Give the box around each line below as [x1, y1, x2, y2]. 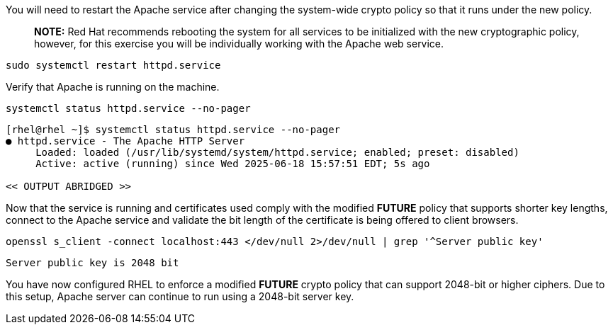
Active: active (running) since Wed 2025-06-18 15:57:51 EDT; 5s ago [35, 158, 430, 169]
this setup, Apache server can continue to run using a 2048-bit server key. [6, 290, 354, 302]
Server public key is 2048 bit [6, 257, 179, 268]
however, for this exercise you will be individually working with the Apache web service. [34, 38, 444, 50]
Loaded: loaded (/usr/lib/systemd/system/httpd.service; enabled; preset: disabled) [35, 147, 519, 158]
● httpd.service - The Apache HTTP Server [6, 135, 245, 147]
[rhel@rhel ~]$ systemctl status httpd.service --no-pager [6, 124, 341, 135]
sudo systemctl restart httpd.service [6, 59, 221, 71]
